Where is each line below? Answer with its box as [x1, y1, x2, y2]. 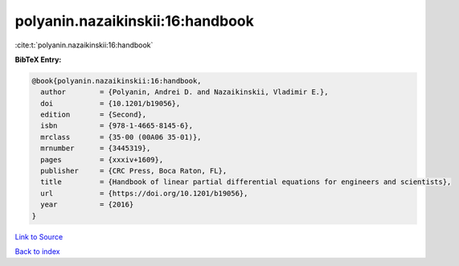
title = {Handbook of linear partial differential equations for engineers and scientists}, [40, 178, 452, 186]
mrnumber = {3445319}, [40, 144, 151, 153]
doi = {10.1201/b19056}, [40, 99, 181, 108]
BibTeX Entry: [14, 55, 62, 64]
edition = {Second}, [40, 110, 147, 120]
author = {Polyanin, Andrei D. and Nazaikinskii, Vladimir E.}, [40, 88, 329, 96]
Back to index [14, 246, 60, 256]
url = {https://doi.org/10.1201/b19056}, [40, 189, 248, 198]
